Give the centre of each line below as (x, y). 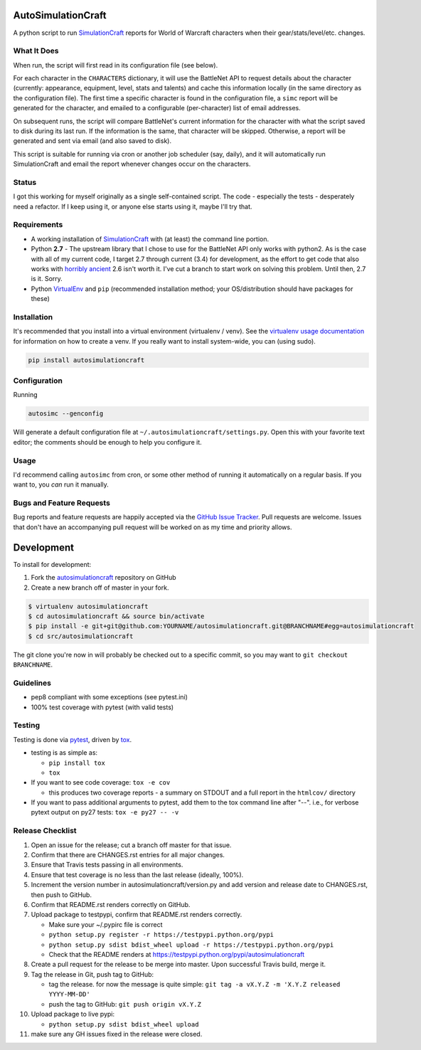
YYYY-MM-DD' (69, 995)
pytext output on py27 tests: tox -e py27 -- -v (105, 812)
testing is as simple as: (64, 753)
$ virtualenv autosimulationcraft (88, 606)
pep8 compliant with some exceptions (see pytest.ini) (110, 697)
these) (40, 299)
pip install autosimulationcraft (86, 360)
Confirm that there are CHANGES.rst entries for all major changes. (128, 855)
